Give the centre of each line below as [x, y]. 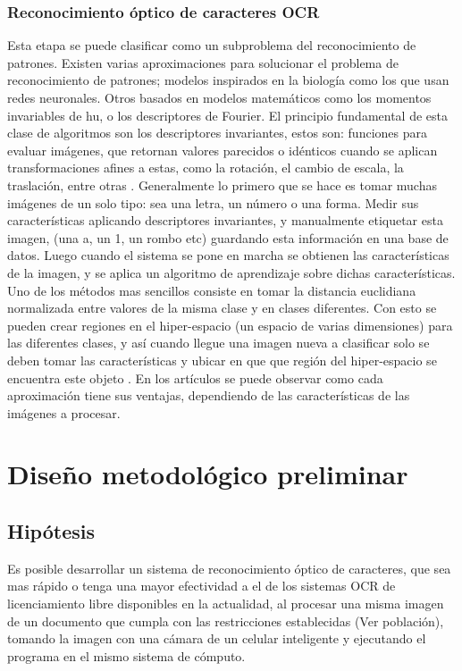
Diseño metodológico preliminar [208, 474]
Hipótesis [51, 531]
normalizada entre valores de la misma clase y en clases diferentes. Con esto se [222, 308]
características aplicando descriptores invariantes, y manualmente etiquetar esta [225, 220]
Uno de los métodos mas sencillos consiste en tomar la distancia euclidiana [212, 290]
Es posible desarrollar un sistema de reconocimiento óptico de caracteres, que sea [229, 568]
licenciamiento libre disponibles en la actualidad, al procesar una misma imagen [226, 604]
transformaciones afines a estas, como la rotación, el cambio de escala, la [206, 168]
